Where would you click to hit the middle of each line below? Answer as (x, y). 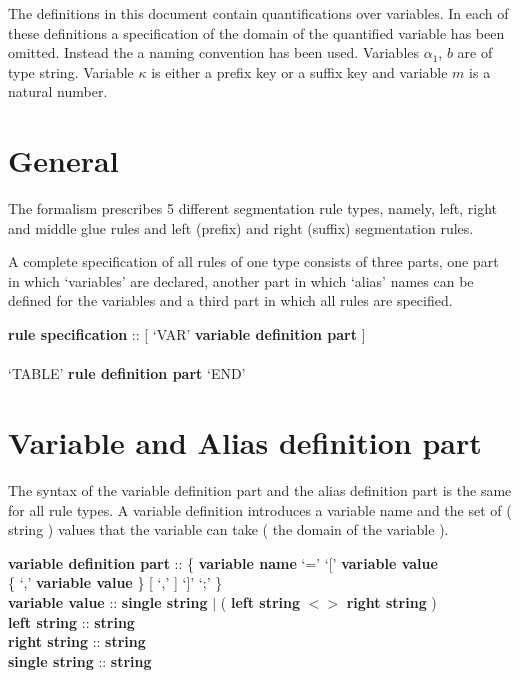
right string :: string (77, 641)
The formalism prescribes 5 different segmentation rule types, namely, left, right (253, 208)
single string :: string (80, 660)
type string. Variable (71, 71)
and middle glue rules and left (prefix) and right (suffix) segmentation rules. (241, 227)
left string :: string (71, 621)
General (63, 160)
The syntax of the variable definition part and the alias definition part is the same (260, 489)
